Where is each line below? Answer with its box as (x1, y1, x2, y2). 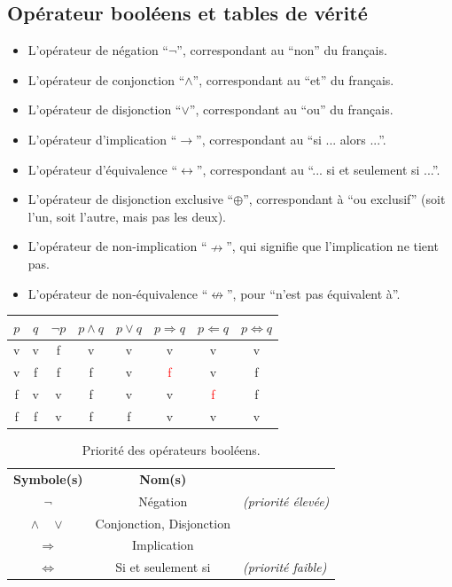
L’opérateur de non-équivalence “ (27, 284, 208, 302)
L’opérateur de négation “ (27, 41, 168, 59)
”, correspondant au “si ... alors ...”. (196, 129, 386, 148)
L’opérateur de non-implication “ (27, 237, 207, 255)
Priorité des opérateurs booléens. (82, 441, 261, 459)
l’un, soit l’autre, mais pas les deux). (27, 207, 226, 225)
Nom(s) (139, 469, 187, 488)
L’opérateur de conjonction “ (27, 70, 185, 89)
